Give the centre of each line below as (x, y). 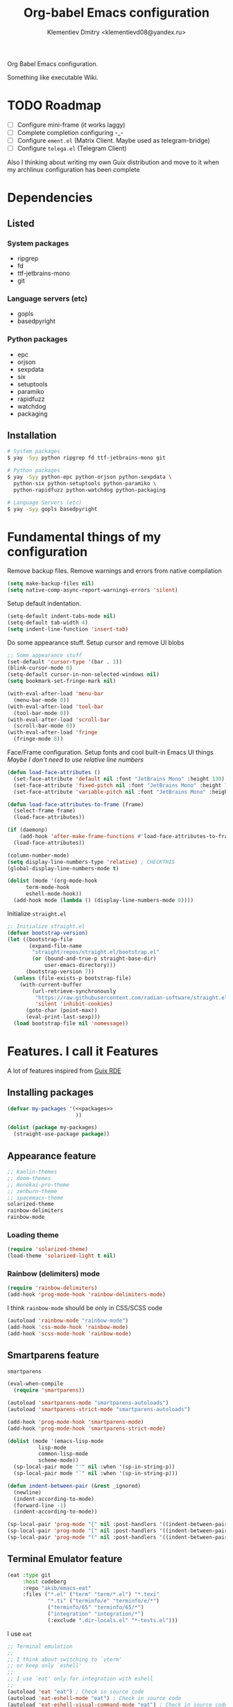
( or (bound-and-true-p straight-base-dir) (94, 959)
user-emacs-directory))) (80, 966)
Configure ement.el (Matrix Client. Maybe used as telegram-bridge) (113, 140)
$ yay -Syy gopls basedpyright (52, 509)
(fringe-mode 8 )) (38, 739)
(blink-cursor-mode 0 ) (40, 668)
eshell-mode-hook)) (53, 894)
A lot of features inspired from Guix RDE (64, 1071)
